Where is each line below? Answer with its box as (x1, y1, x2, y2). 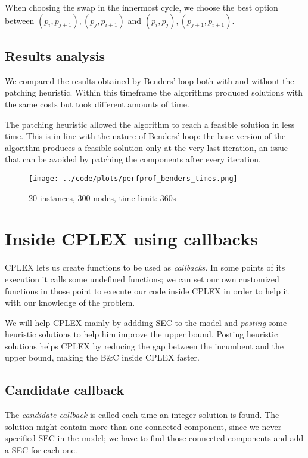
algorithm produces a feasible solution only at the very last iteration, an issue (5, 141, 288, 153)
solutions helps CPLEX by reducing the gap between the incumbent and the (5, 339, 284, 352)
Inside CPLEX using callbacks (5, 226, 258, 251)
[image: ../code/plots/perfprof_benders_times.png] (29, 174, 238, 183)
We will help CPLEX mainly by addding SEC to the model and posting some (5, 316, 287, 328)
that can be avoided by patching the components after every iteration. (5, 153, 261, 165)
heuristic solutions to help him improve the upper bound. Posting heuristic (5, 328, 278, 340)
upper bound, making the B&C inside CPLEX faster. (5, 351, 200, 364)
